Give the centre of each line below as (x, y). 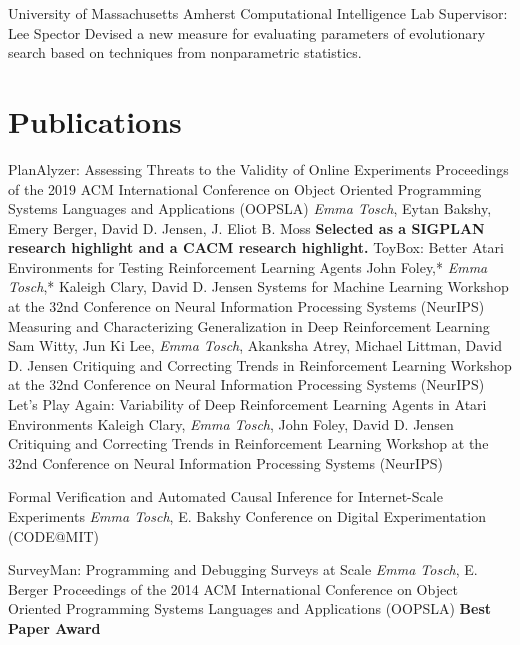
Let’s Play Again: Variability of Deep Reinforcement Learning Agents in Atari (247, 404)
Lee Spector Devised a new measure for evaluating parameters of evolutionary (247, 32)
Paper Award (54, 627)
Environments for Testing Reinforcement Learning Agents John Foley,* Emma (248, 266)
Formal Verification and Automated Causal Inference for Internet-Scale (225, 496)
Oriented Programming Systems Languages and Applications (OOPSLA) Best (250, 608)
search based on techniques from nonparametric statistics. (185, 52)
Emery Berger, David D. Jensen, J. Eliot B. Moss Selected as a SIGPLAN (246, 227)
